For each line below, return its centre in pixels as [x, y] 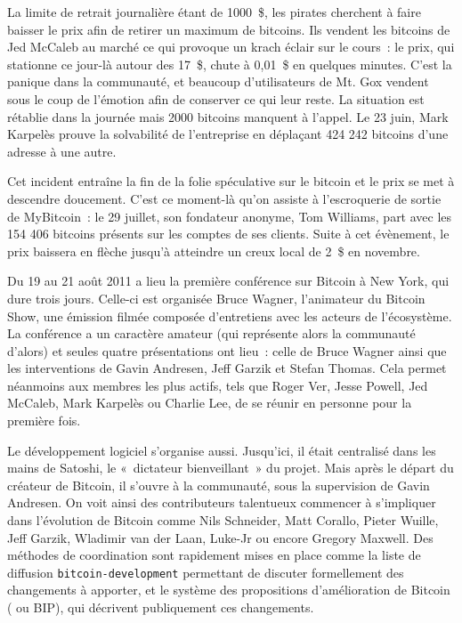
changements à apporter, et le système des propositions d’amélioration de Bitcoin [229, 590]
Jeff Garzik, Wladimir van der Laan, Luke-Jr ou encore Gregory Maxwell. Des [220, 537]
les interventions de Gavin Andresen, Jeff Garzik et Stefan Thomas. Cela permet [227, 368]
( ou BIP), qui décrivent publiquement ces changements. [161, 607]
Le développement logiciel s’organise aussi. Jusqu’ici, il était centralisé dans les [222, 450]
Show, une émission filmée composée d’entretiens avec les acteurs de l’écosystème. [230, 316]
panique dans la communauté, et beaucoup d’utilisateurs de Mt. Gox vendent [218, 81]
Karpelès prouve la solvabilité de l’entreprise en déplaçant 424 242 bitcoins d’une [228, 134]
